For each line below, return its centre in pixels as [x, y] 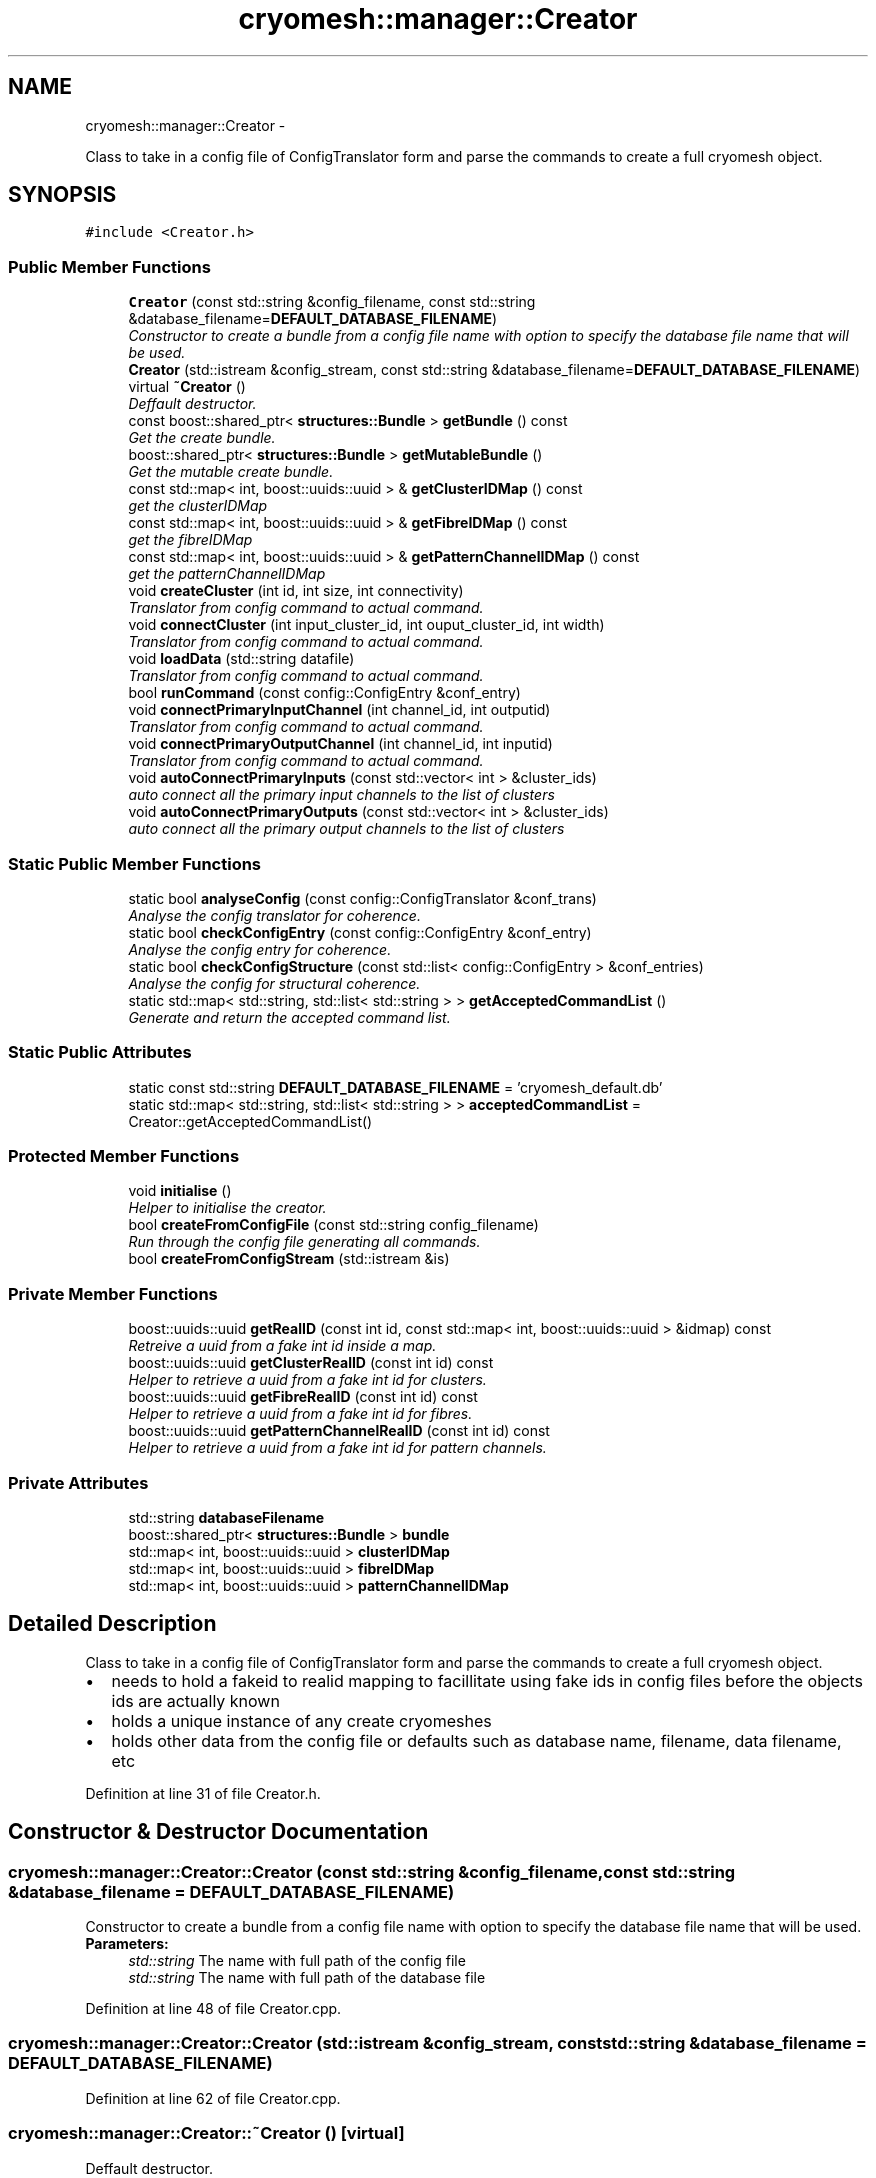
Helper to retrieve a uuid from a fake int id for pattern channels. [337, 1448]
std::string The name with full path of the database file [307, 1977]
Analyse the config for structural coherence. [274, 983]
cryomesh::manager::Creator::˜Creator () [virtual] [206, 2133]
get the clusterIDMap [198, 506]
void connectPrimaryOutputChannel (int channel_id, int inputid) [340, 744]
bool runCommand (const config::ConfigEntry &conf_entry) [324, 693]
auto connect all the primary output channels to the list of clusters [346, 829]
